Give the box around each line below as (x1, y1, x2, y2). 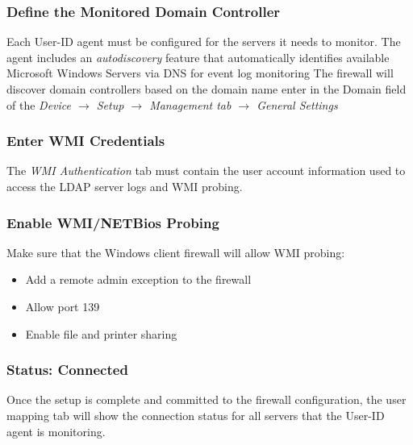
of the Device (6, 96, 71, 113)
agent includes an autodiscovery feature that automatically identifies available (6, 48, 390, 65)
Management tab (149, 96, 232, 113)
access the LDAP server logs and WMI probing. (6, 178, 243, 194)
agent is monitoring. (6, 422, 106, 439)
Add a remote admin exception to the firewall (25, 271, 252, 288)
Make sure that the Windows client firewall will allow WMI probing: (6, 243, 345, 260)
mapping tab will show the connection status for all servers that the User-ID (6, 407, 385, 423)
